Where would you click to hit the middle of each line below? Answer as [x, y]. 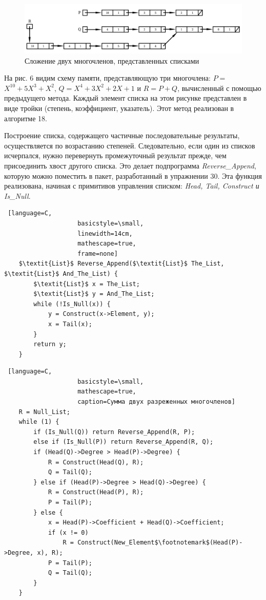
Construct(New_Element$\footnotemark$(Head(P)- [160, 543]
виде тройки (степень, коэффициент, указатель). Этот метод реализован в [119, 108]
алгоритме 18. [26, 118]
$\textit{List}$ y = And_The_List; [94, 294]
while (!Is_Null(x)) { [72, 304]
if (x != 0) [68, 532]
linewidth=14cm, [105, 233]
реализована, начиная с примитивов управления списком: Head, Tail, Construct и [132, 186]
